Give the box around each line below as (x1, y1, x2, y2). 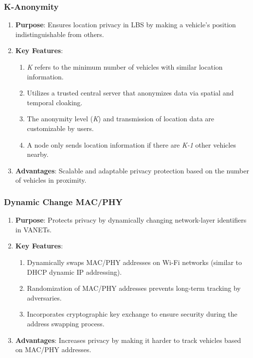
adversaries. (27, 292, 62, 302)
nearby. (27, 149, 49, 159)
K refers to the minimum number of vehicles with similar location (27, 62, 223, 72)
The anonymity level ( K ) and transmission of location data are (27, 113, 215, 124)
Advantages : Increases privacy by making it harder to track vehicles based (15, 335, 241, 345)
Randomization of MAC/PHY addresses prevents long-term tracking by (27, 283, 241, 293)
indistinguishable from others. (15, 29, 104, 39)
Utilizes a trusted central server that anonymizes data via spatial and (27, 88, 234, 98)
